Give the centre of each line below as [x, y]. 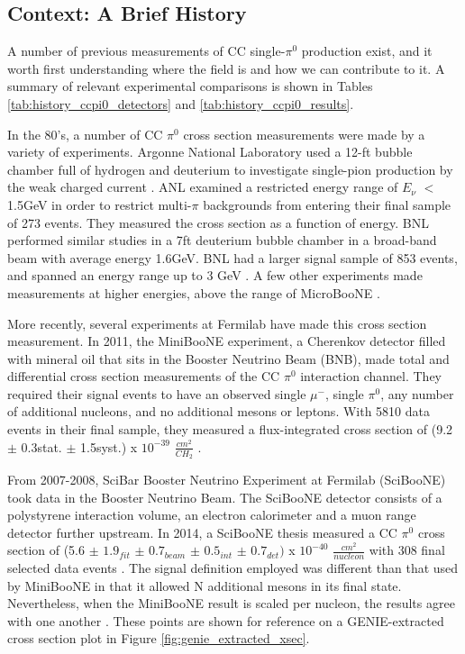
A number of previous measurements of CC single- [146, 51]
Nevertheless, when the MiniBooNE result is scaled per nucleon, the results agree [231, 603]
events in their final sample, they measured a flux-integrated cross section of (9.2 [230, 429]
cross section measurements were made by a [304, 134]
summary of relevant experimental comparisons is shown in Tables [190, 86]
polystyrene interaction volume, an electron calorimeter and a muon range [212, 515]
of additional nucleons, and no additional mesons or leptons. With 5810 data [219, 411]
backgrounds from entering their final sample [327, 204]
